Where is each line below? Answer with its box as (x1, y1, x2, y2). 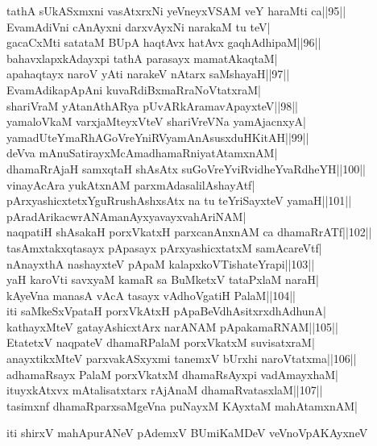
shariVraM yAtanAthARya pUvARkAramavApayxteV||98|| (6, 97, 298, 114)
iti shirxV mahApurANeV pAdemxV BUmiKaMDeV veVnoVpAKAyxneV (6, 424, 368, 441)
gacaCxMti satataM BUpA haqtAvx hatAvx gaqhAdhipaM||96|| (6, 34, 321, 51)
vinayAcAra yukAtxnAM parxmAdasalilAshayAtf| (6, 176, 255, 193)
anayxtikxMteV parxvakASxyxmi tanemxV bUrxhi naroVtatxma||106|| (6, 350, 357, 367)
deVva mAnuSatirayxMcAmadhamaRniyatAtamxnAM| (6, 144, 278, 161)
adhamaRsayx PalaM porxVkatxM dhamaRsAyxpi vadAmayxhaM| (6, 365, 338, 382)
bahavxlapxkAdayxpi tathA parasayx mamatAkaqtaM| (6, 49, 278, 66)
